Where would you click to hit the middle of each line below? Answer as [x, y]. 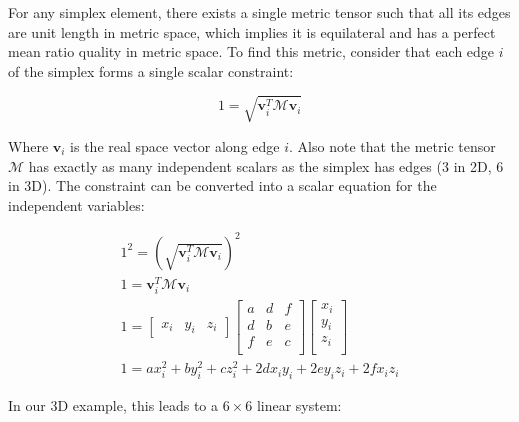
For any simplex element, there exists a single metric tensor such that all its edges [259, 12]
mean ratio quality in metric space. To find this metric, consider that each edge [251, 51]
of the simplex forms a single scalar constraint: [151, 70]
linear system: [299, 404]
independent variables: [76, 204]
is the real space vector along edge [175, 145]
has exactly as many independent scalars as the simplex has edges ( [235, 165]
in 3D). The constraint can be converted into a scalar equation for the [222, 185]
